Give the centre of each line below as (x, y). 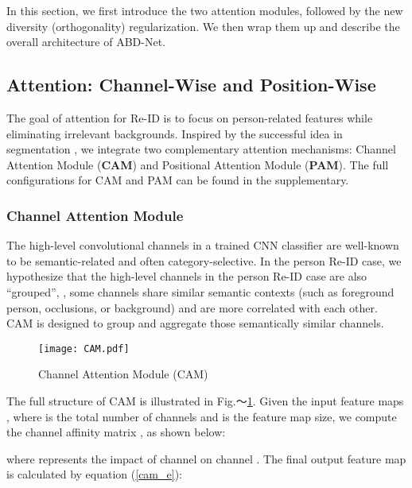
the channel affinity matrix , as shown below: (116, 432)
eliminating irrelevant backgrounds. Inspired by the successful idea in (175, 133)
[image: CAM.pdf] (84, 349)
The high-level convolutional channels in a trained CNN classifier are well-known (203, 245)
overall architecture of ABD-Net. (86, 42)
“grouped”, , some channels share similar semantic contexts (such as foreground (200, 291)
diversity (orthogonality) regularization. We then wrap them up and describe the (203, 26)
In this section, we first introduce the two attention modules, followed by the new (205, 10)
